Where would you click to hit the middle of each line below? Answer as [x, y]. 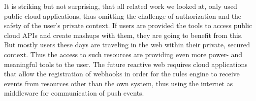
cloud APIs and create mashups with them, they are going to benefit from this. [124, 35]
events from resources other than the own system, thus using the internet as [119, 83]
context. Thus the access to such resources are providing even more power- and [123, 54]
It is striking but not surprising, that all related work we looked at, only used [121, 6]
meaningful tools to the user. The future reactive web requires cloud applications [126, 64]
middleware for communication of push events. [74, 93]
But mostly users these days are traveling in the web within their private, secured [127, 45]
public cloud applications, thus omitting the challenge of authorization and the [123, 16]
